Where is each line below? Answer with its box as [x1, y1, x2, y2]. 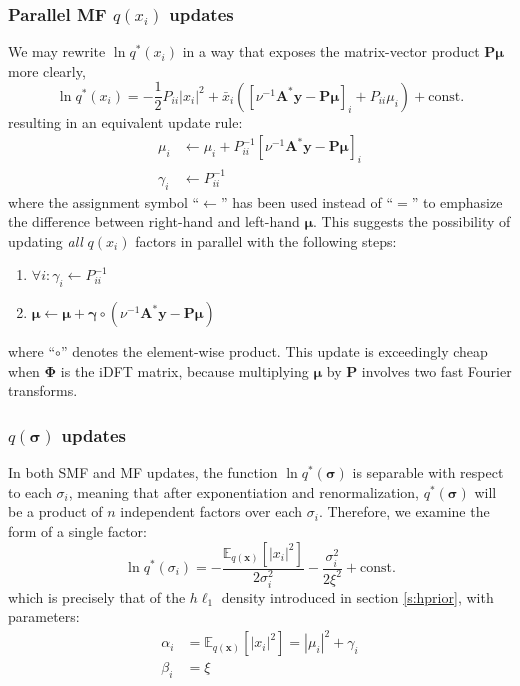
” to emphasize [411, 191, 503, 212]
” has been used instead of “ [220, 191, 394, 212]
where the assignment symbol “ [8, 191, 200, 212]
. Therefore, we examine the [318, 501, 490, 522]
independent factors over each [120, 501, 303, 522]
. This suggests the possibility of [313, 211, 511, 232]
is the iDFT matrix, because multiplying [60, 360, 309, 381]
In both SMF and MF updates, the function [8, 462, 278, 483]
